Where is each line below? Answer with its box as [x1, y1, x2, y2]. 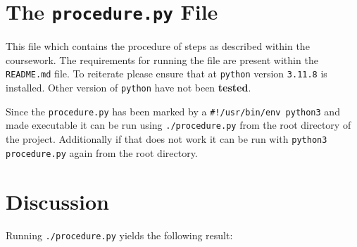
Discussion [6, 186, 109, 215]
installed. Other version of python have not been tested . [6, 80, 251, 95]
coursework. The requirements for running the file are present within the [6, 52, 318, 67]
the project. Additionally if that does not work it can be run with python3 [6, 132, 327, 146]
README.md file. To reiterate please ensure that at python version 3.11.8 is [6, 66, 327, 81]
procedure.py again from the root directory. [6, 145, 198, 160]
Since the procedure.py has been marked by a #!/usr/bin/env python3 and [6, 103, 340, 118]
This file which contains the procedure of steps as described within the [6, 39, 310, 53]
